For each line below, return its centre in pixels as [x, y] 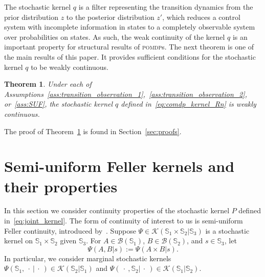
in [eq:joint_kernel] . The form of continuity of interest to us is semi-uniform [124, 221]
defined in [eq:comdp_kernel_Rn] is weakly [189, 104]
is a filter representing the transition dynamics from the [166, 7]
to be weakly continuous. [70, 67]
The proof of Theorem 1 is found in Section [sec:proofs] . [93, 131]
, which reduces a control [201, 17]
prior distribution [31, 17]
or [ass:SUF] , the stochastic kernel [59, 104]
